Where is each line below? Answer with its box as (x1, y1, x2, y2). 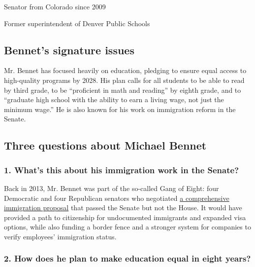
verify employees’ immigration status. (4, 231, 117, 241)
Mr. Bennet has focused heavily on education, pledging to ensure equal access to (4, 65, 247, 76)
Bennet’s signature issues (4, 42, 134, 57)
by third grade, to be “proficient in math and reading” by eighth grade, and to (4, 84, 241, 95)
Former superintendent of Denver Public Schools (4, 18, 150, 28)
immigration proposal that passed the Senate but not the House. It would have (4, 202, 242, 213)
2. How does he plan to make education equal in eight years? (4, 252, 251, 265)
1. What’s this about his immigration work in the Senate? (4, 163, 239, 176)
